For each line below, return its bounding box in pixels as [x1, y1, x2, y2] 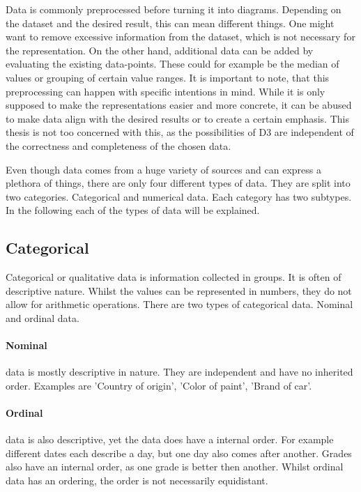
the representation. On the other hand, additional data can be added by [6, 43, 314, 57]
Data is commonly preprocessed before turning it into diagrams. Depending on [6, 2, 341, 16]
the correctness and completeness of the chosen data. [6, 138, 231, 153]
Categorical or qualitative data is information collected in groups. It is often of [6, 270, 341, 284]
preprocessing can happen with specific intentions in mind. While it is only [6, 84, 325, 98]
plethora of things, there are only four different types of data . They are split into [6, 176, 351, 190]
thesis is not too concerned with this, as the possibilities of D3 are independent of [6, 125, 354, 139]
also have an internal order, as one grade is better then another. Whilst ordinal [6, 459, 344, 474]
